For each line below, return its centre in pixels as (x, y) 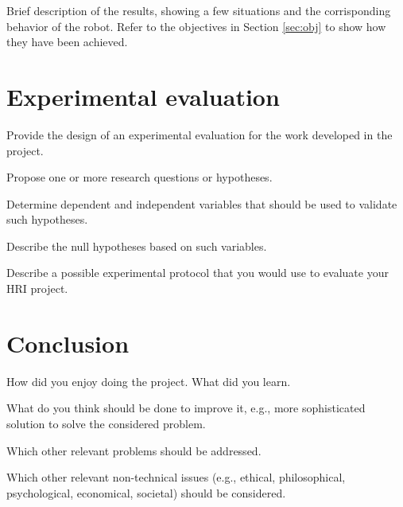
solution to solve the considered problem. (106, 423)
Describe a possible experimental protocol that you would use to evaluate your (198, 273)
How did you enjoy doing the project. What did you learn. (149, 381)
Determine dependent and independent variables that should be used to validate (202, 203)
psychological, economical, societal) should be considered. (146, 492)
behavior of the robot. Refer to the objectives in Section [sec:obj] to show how (196, 26)
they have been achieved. (67, 42)
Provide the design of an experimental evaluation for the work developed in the (200, 134)
